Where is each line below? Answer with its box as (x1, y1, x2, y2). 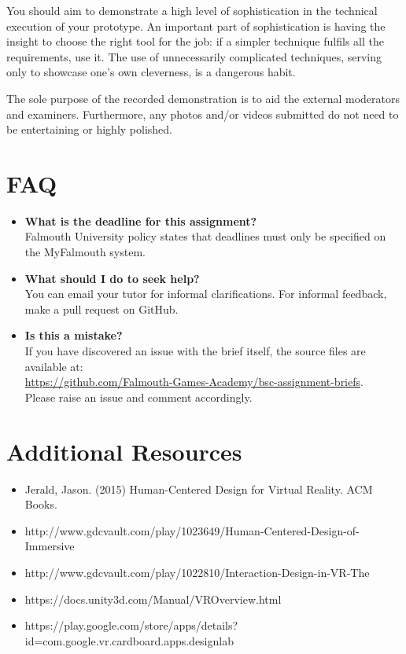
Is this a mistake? (24, 327, 123, 344)
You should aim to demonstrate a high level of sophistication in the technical (6, 2, 378, 18)
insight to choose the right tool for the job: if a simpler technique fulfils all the (6, 33, 384, 50)
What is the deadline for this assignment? (24, 212, 257, 229)
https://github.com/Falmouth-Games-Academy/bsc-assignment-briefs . (24, 373, 364, 390)
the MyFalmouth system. (24, 244, 146, 260)
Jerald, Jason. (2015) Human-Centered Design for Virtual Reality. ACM (24, 480, 373, 497)
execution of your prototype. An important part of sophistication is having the (6, 17, 386, 34)
